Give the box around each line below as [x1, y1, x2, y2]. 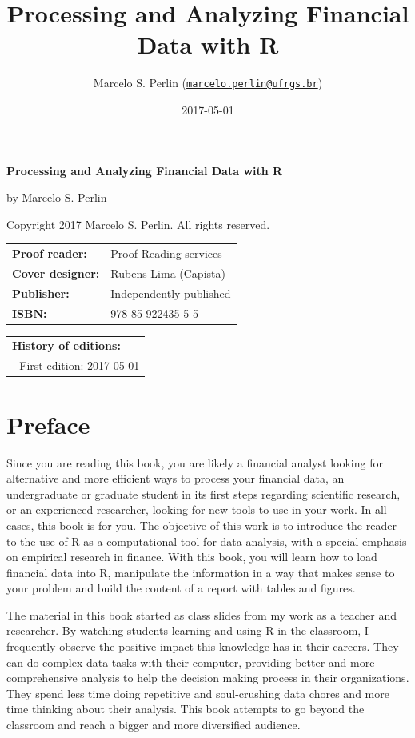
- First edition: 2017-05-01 [12, 357, 140, 374]
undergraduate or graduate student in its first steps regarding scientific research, [6, 485, 401, 502]
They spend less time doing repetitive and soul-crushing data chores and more [6, 684, 389, 701]
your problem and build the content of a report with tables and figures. [6, 580, 356, 596]
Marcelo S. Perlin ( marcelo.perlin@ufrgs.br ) [93, 74, 323, 91]
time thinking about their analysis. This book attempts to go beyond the [6, 700, 365, 717]
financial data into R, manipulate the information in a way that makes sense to [6, 564, 395, 580]
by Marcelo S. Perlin [6, 189, 107, 206]
